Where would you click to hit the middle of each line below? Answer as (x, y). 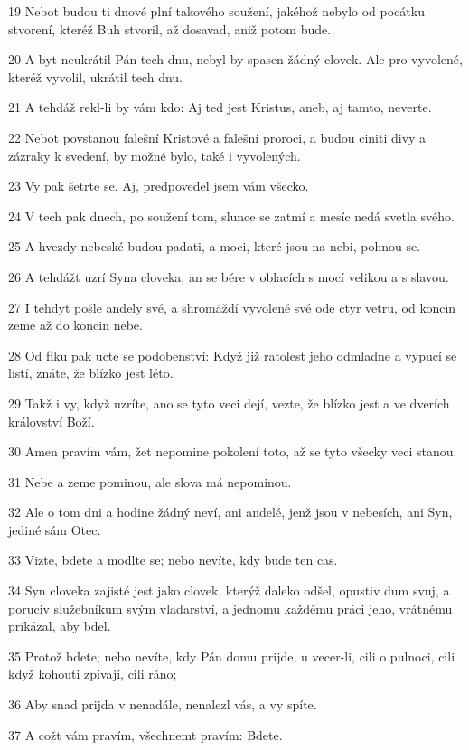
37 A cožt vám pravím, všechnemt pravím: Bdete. (145, 734)
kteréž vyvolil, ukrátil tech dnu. (95, 76)
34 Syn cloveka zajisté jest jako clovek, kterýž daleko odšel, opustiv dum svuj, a (229, 591)
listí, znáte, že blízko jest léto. (91, 373)
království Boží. (52, 421)
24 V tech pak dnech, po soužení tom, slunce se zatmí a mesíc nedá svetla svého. (231, 216)
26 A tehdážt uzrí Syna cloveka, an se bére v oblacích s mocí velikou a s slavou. (229, 276)
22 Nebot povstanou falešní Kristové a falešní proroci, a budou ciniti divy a (217, 137)
